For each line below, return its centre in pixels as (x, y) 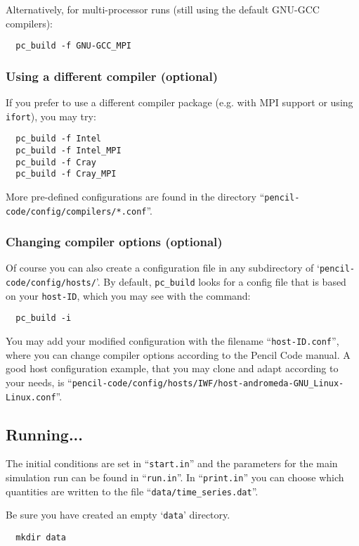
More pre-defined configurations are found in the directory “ (135, 196)
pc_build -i (44, 318)
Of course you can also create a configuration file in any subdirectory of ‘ (163, 268)
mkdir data (41, 538)
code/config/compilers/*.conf (76, 211)
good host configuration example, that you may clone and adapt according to (172, 368)
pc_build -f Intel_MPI (68, 150)
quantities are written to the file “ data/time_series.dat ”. (132, 491)
